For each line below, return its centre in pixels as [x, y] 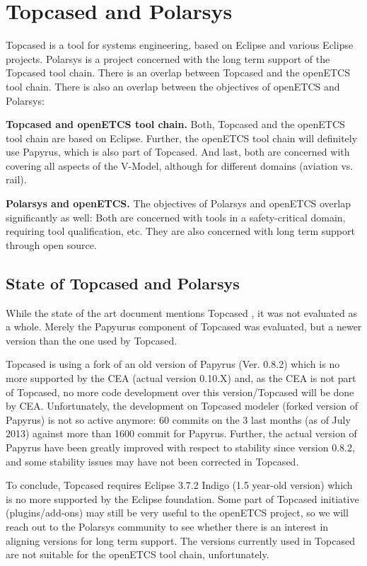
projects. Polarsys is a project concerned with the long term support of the [168, 58]
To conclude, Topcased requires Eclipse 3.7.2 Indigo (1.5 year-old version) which [179, 485]
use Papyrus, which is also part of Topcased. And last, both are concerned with [178, 152]
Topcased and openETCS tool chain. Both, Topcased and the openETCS [175, 124]
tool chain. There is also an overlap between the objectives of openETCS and [173, 86]
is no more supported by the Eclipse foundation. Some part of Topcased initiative [182, 498]
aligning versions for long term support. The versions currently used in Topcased [180, 540]
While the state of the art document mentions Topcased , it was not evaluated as [181, 312]
